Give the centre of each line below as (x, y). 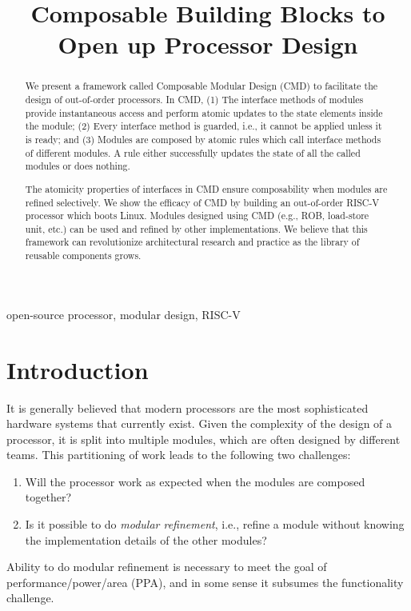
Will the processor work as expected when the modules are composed (195, 481)
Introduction (78, 369)
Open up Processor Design (208, 44)
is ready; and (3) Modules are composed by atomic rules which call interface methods (203, 139)
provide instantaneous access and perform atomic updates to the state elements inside (204, 112)
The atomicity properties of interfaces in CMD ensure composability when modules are (206, 188)
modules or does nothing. (78, 166)
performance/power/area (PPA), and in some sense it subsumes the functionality (205, 582)
